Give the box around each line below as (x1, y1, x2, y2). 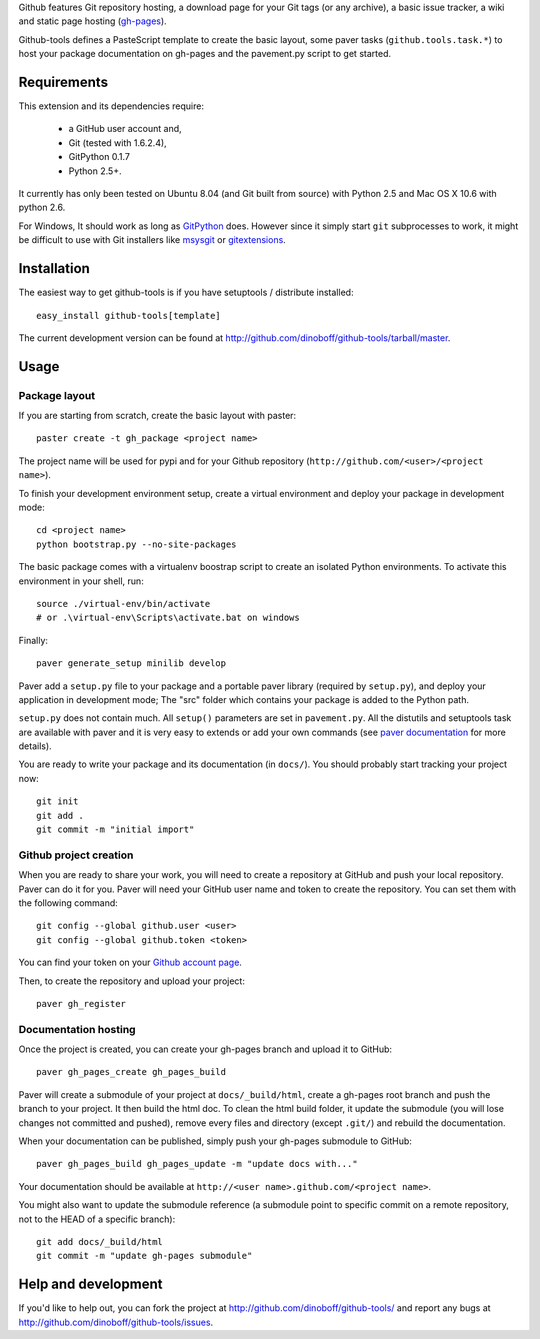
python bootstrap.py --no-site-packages (36, 538, 237, 550)
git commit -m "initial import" (36, 824, 195, 835)
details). (18, 740, 52, 752)
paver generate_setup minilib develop (36, 658, 227, 669)
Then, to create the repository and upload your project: (18, 975, 245, 987)
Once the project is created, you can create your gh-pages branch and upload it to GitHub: (18, 1043, 393, 1055)
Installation (18, 260, 90, 277)
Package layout (18, 388, 95, 402)
